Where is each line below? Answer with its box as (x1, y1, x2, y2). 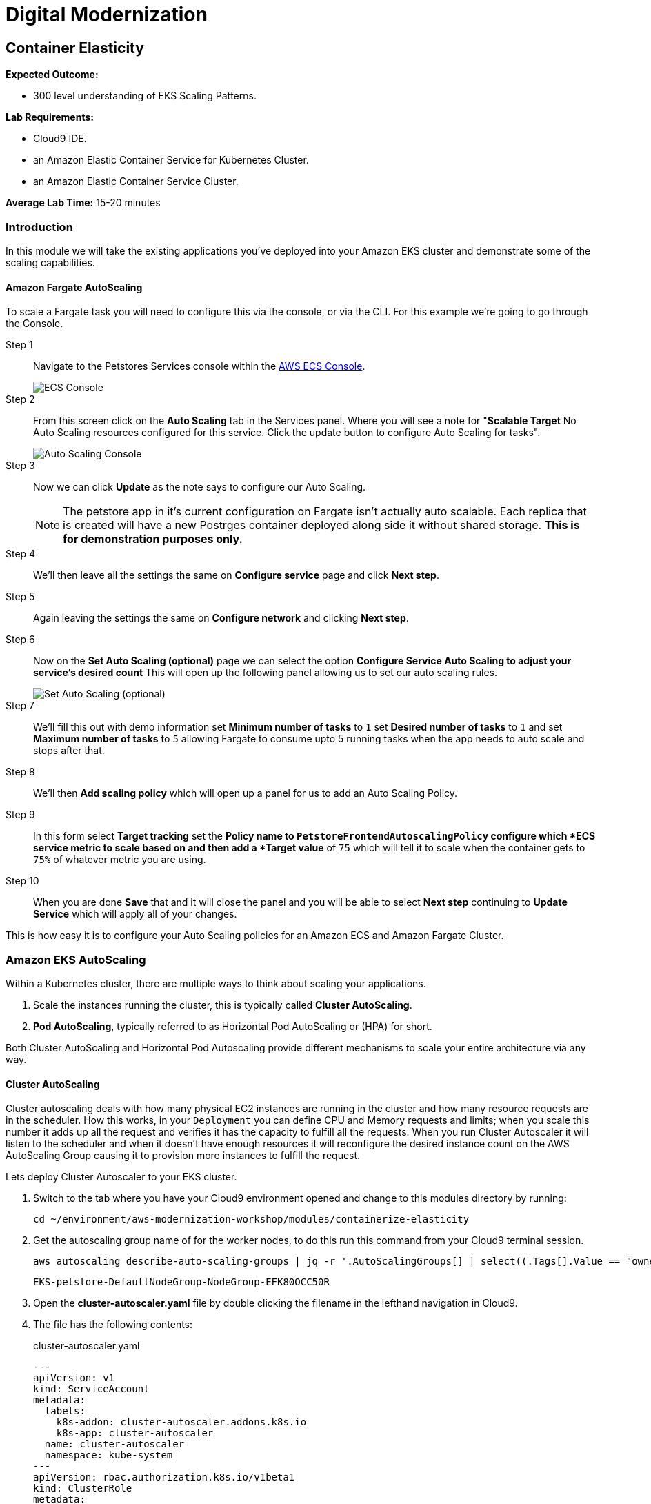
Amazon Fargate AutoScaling (6, 281, 143, 293)
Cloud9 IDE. (33, 132, 87, 145)
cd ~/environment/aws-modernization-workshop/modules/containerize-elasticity (33, 1214, 470, 1225)
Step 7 (6, 700, 35, 712)
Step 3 (6, 459, 35, 472)
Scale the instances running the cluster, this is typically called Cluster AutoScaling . (33, 998, 412, 1011)
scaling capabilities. (6, 256, 95, 268)
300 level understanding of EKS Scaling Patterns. (33, 90, 257, 102)
